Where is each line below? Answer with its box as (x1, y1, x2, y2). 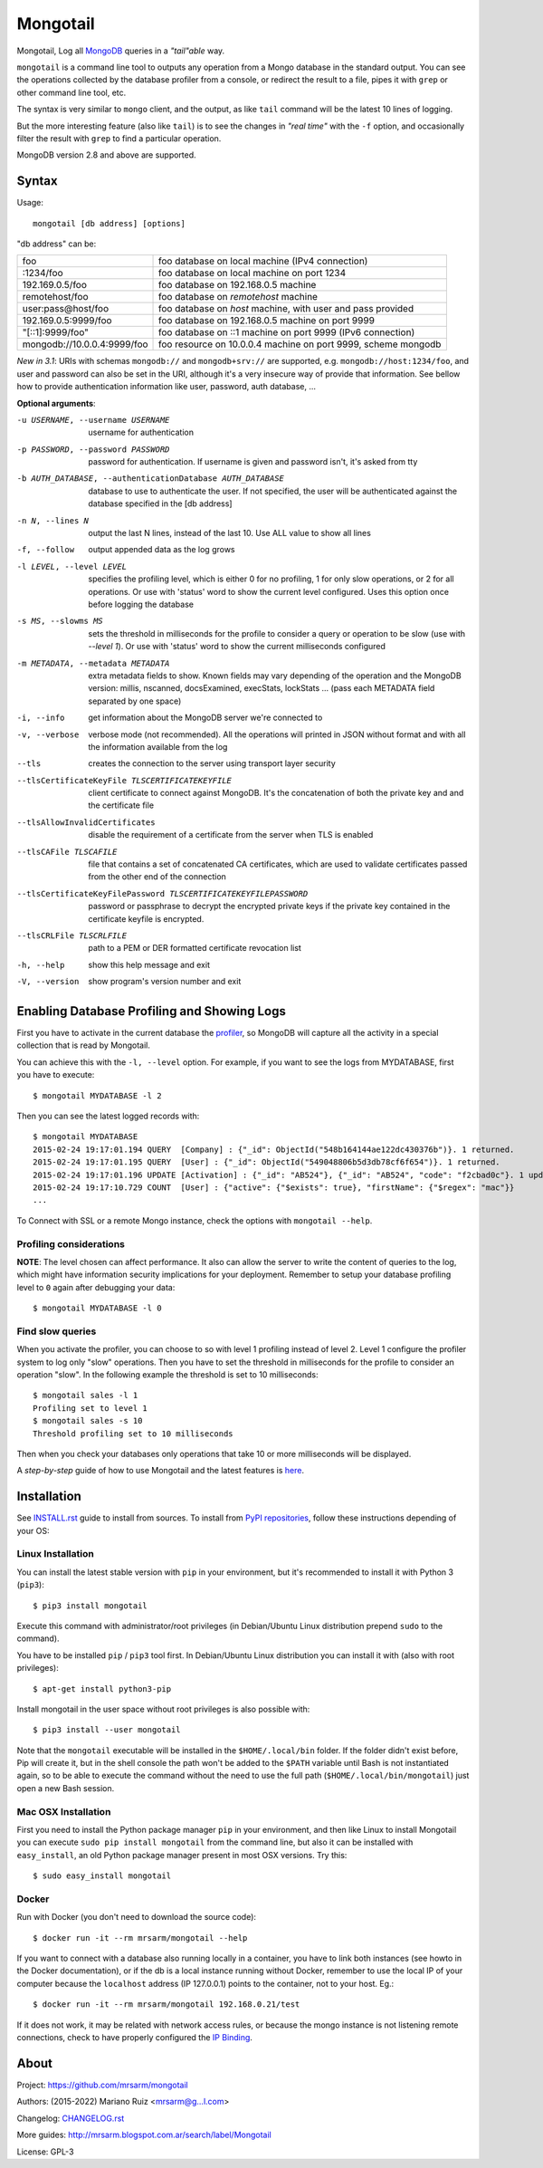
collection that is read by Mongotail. (16, 1040, 151, 1050)
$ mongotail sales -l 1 (33, 1390, 138, 1401)
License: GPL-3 (16, 2146, 74, 2157)
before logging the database (88, 599, 195, 609)
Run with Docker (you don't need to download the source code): (16, 1912, 257, 1923)
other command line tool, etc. (16, 87, 127, 98)
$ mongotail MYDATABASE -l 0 (33, 1303, 162, 1313)
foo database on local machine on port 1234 (158, 267, 347, 280)
